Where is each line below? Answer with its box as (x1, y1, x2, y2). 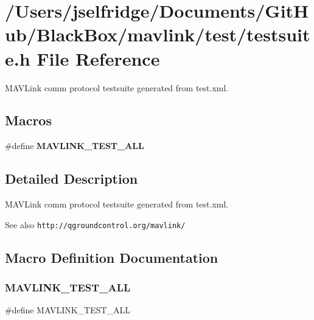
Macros (5, 111, 52, 130)
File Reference (37, 46, 160, 71)
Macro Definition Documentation (5, 248, 218, 266)
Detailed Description (5, 169, 138, 188)
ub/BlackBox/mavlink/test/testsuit (5, 22, 310, 47)
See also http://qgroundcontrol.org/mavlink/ (5, 218, 186, 231)
